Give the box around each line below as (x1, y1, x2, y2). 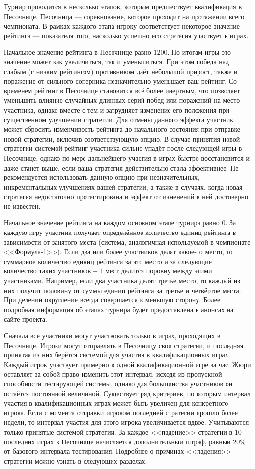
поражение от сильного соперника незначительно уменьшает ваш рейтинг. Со (4, 76, 237, 86)
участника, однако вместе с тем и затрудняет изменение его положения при (4, 104, 230, 115)
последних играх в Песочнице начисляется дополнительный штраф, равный (4, 436, 231, 446)
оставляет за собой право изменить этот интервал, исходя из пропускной (4, 369, 222, 379)
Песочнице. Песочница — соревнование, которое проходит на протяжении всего (4, 11, 245, 21)
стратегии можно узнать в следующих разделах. (4, 455, 147, 466)
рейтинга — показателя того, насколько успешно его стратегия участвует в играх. (4, 30, 249, 40)
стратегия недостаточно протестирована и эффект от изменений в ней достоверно (4, 191, 249, 202)
